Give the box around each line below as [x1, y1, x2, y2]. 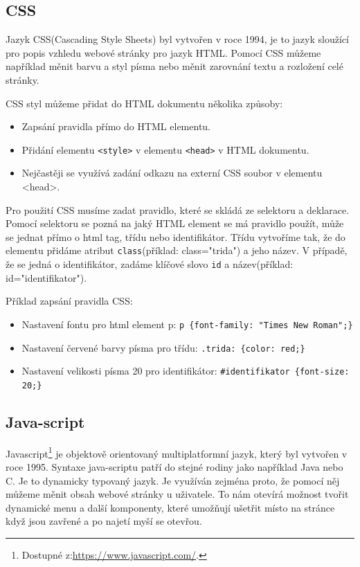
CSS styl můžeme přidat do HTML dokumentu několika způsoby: [6, 96, 283, 110]
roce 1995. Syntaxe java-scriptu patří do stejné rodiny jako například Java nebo [6, 459, 343, 474]
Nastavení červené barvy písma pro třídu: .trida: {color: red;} [21, 340, 305, 354]
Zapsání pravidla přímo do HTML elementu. [21, 119, 210, 134]
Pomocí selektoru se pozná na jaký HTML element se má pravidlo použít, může [6, 216, 344, 231]
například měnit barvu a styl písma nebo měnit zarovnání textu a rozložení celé [6, 59, 343, 73]
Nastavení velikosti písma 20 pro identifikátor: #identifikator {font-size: [21, 363, 350, 378]
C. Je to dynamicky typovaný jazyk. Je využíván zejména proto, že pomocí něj [6, 473, 340, 487]
